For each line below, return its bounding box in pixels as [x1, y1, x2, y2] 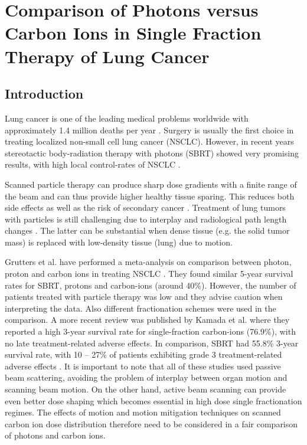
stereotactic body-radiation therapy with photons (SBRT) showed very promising [5, 146, 299, 159]
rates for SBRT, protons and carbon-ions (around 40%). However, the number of [5, 279, 296, 291]
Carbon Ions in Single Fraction [5, 21, 262, 45]
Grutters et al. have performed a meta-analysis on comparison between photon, [5, 256, 292, 268]
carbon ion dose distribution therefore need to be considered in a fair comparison [5, 417, 298, 430]
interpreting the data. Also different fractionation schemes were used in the [5, 302, 276, 314]
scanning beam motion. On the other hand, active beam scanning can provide [5, 383, 286, 395]
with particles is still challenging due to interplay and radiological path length [5, 212, 287, 225]
